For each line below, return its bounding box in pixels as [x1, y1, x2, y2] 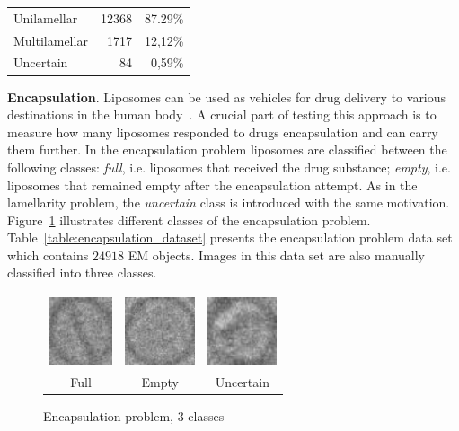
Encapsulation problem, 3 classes [43, 407, 225, 426]
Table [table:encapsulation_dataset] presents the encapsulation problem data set [7, 228, 453, 247]
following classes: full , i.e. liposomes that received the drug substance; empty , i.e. [7, 157, 451, 176]
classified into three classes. [7, 263, 157, 282]
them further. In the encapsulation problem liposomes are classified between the [7, 140, 447, 159]
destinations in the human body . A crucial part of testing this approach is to [7, 105, 437, 124]
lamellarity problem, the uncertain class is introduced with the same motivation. [7, 193, 450, 212]
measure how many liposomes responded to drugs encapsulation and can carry [7, 122, 438, 141]
